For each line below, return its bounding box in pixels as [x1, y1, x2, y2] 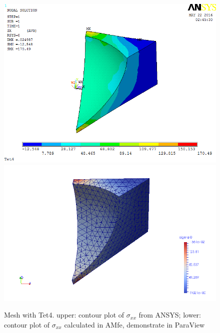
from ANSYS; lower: [138, 310, 201, 320]
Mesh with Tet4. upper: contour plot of [4, 310, 124, 320]
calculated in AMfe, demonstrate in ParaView [64, 320, 205, 330]
